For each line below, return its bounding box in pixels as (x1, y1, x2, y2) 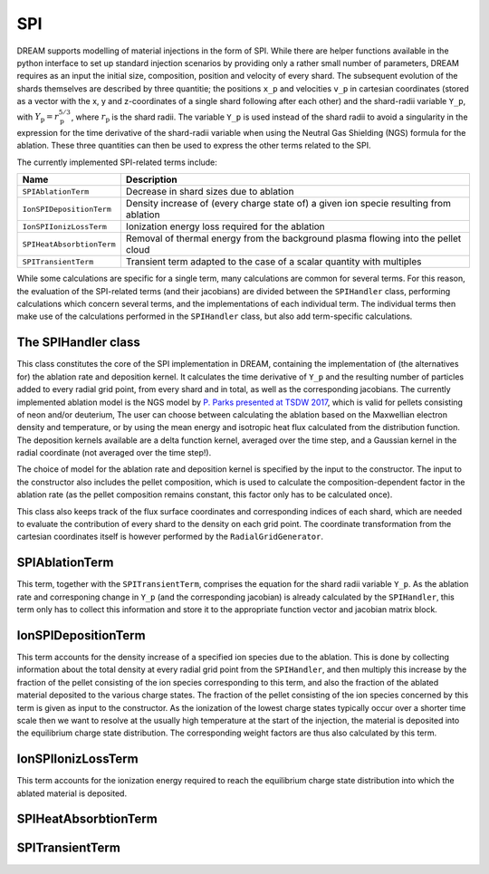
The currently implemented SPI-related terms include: (16, 157, 217, 168)
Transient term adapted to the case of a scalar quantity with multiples (125, 255, 422, 268)
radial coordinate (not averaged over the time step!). (16, 447, 212, 458)
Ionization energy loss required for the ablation (125, 220, 325, 233)
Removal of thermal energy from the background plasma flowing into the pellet (125, 232, 462, 245)
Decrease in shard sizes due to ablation (125, 186, 294, 198)
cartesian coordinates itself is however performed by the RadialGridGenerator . (16, 531, 323, 543)
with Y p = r (16, 111, 59, 124)
